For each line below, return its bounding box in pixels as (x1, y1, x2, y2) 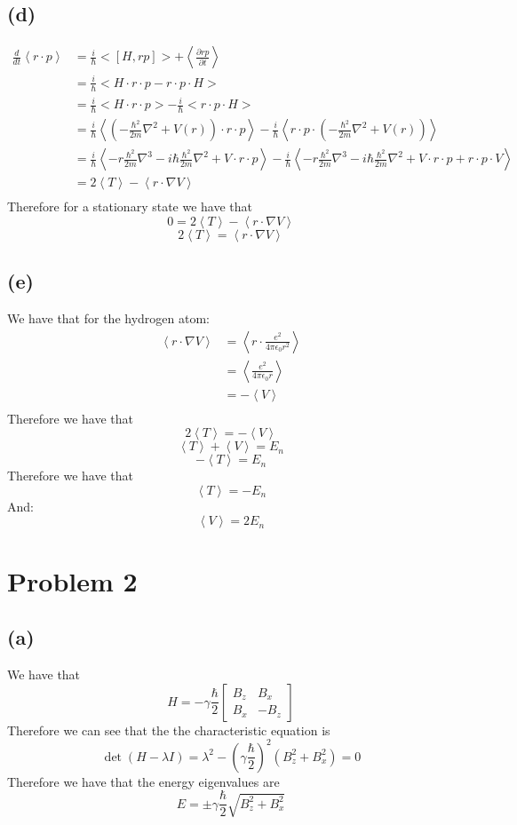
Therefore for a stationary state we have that (7, 197, 253, 216)
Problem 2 (7, 562, 138, 599)
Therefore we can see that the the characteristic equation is (7, 720, 330, 739)
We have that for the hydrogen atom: (7, 308, 210, 327)
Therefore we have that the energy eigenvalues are (7, 772, 280, 790)
